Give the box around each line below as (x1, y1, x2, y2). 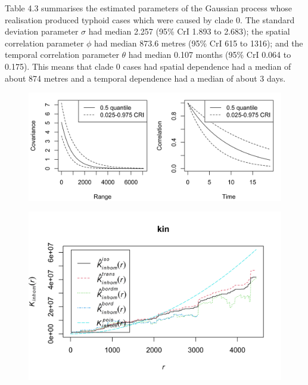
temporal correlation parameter (5, 48, 119, 61)
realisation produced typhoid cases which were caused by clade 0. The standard (5, 13, 295, 26)
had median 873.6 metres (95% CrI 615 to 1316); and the (94, 36, 303, 49)
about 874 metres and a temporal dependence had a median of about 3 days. (5, 72, 286, 84)
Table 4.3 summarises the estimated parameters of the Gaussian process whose (5, 2, 293, 14)
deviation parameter (5, 25, 79, 38)
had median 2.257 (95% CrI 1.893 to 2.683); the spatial (88, 25, 290, 38)
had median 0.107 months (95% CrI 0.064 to (128, 48, 291, 61)
